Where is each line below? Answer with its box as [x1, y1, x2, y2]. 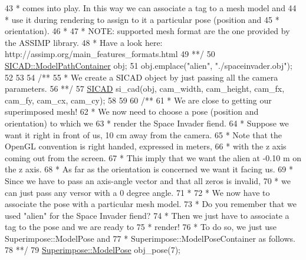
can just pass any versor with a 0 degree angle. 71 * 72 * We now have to [5, 186, 270, 198]
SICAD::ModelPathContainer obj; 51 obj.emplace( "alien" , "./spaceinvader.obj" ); [5, 59, 292, 71]
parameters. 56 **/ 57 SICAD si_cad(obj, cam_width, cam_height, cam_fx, [5, 82, 285, 95]
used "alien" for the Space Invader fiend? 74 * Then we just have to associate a [5, 209, 289, 221]
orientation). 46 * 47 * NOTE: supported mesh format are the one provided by [5, 25, 290, 37]
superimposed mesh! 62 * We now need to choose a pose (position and [5, 105, 259, 118]
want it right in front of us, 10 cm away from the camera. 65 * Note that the [5, 128, 282, 141]
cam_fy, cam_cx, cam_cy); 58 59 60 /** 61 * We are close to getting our [5, 94, 272, 106]
